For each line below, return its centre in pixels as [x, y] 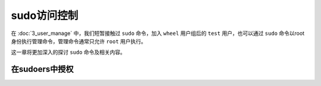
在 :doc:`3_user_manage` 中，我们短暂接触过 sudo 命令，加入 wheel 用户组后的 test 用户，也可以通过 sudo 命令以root [158, 33]
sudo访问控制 [45, 15]
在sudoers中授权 [42, 69]
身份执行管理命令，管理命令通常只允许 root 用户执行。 [79, 41]
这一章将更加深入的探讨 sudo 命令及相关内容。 [68, 52]
